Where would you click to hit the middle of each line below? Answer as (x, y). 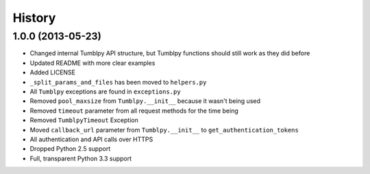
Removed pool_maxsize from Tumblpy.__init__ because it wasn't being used (145, 101)
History (34, 18)
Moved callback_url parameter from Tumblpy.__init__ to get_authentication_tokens (164, 130)
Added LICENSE (52, 72)
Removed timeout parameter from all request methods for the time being (134, 111)
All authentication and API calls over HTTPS (91, 139)
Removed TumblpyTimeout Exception (84, 120)
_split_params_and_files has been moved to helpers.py (118, 82)
